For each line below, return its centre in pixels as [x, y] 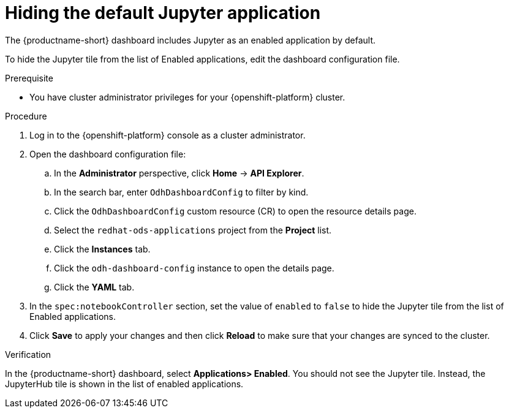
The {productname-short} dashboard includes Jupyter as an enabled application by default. [190, 40]
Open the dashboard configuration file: [108, 154]
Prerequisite [29, 78]
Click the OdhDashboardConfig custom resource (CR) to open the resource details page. [235, 211]
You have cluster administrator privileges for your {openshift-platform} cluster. [187, 97]
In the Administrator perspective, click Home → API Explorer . [179, 173]
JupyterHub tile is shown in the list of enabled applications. [124, 384]
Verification [28, 354]
